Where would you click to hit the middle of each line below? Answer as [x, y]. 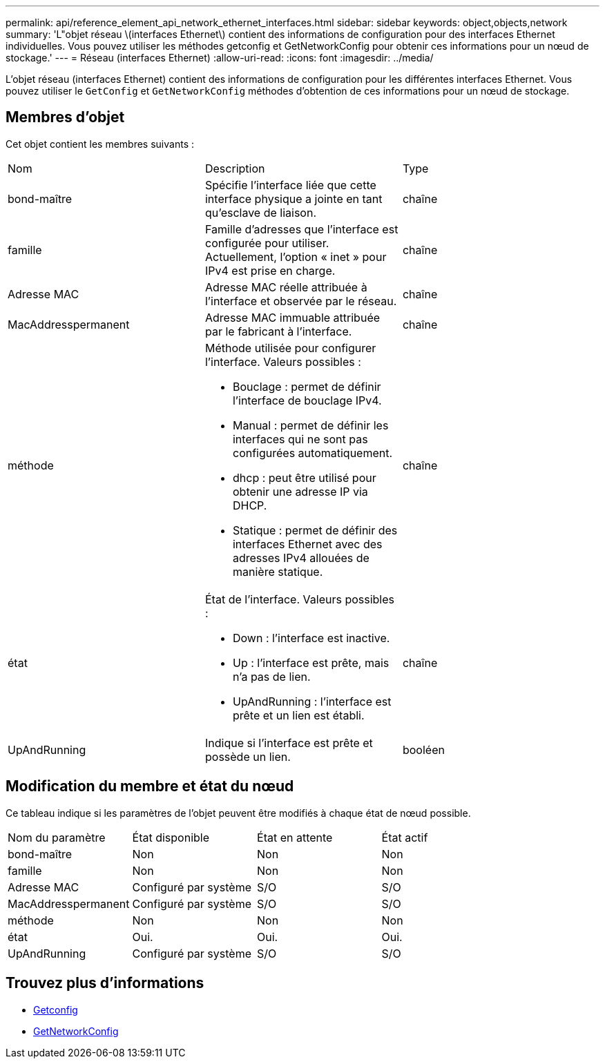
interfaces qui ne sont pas [300, 439]
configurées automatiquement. [313, 453]
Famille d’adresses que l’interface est [301, 229]
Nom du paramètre [57, 837]
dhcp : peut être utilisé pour [304, 477]
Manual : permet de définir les [310, 425]
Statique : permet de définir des [315, 530]
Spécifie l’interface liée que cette [290, 185]
